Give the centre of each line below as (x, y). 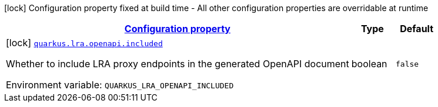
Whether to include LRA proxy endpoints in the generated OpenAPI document (178, 64)
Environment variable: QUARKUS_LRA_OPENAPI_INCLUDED (120, 85)
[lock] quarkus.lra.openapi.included (84, 43)
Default (417, 29)
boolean (369, 64)
